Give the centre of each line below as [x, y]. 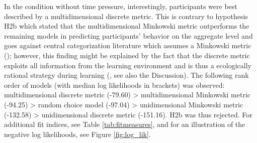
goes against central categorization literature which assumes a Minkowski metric [128, 45]
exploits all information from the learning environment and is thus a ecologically [128, 65]
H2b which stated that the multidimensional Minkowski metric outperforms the [127, 26]
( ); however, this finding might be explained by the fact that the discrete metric [127, 55]
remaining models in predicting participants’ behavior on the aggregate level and [128, 35]
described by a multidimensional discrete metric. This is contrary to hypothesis [126, 16]
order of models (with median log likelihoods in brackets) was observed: [114, 85]
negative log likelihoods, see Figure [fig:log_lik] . [77, 134]
